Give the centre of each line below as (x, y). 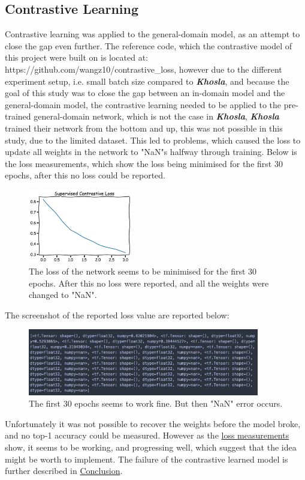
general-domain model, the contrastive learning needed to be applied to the (143, 104)
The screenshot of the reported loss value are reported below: (117, 314)
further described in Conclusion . (64, 471)
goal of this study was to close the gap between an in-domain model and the (145, 93)
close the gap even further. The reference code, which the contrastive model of (149, 45)
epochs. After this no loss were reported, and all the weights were (149, 283)
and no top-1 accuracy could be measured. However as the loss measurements (147, 435)
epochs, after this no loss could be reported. (85, 175)
